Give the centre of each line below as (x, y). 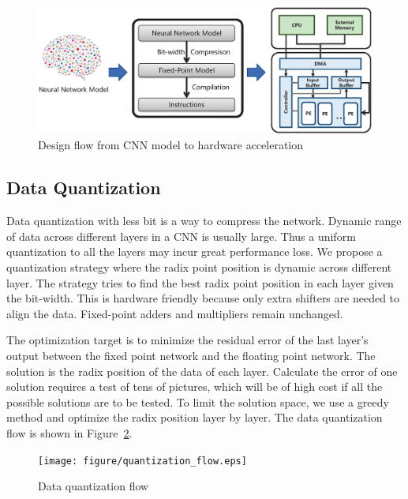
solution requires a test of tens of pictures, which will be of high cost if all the (195, 386)
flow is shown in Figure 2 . (69, 433)
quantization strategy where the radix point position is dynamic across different (199, 267)
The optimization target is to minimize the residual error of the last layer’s (187, 340)
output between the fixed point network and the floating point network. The (191, 356)
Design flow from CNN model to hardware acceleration (171, 145)
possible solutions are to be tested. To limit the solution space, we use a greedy (198, 401)
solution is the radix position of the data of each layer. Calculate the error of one (202, 371)
